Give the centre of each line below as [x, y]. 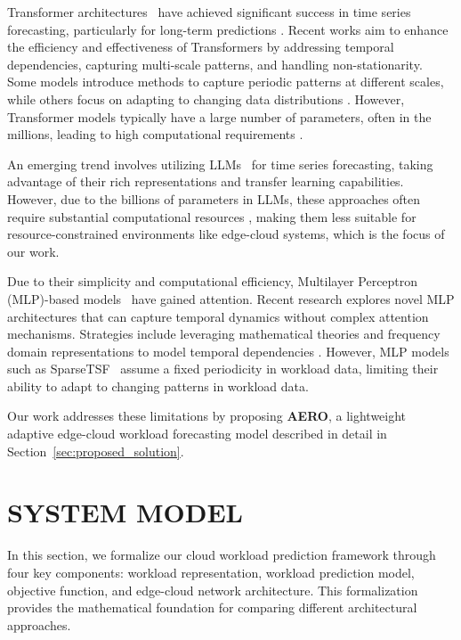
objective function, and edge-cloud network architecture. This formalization [213, 590]
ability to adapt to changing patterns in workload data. [158, 386]
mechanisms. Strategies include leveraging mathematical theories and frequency [224, 334]
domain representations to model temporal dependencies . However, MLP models [228, 351]
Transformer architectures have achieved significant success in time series [209, 12]
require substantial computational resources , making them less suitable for [212, 216]
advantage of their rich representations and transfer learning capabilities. [206, 181]
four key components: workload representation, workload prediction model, [211, 572]
